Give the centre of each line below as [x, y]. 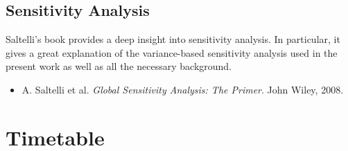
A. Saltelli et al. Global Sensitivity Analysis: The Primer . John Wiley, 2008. [183, 89]
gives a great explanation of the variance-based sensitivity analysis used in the [172, 52]
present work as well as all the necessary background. [119, 66]
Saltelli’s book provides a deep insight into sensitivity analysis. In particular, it [173, 39]
